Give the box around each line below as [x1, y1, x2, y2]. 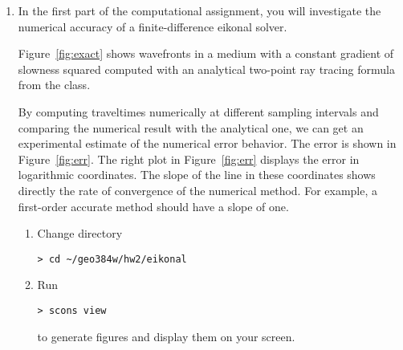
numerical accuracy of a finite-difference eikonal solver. [18, 18, 287, 35]
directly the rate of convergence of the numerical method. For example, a [18, 181, 377, 198]
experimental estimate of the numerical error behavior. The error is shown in [18, 135, 397, 152]
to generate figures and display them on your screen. [37, 328, 295, 344]
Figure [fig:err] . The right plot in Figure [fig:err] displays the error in [18, 150, 360, 167]
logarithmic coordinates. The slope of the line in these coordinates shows [18, 166, 376, 183]
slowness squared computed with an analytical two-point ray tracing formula [18, 60, 395, 77]
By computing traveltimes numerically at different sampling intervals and [18, 103, 379, 120]
